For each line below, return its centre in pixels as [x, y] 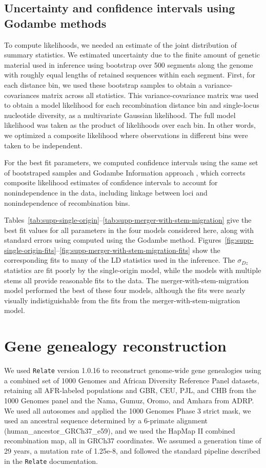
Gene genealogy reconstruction [115, 346]
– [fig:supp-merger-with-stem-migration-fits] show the [138, 250]
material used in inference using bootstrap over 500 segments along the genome [129, 64]
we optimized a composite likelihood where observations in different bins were [126, 135]
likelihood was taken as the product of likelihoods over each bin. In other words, [130, 125]
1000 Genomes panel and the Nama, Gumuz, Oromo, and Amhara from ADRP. [129, 400]
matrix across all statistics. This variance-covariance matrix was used [150, 95]
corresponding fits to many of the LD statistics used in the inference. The [120, 260]
